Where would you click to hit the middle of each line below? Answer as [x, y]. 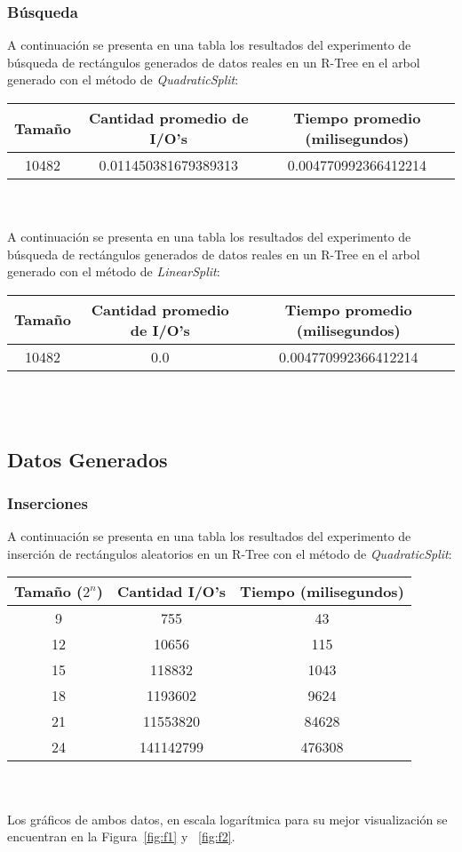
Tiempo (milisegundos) [322, 592]
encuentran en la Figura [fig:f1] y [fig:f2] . [121, 836]
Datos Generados [88, 459]
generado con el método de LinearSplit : [114, 271]
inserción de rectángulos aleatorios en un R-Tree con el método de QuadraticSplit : [230, 553]
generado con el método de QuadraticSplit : [123, 80]
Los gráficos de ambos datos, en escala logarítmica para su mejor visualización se [227, 819]
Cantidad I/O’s [171, 592]
